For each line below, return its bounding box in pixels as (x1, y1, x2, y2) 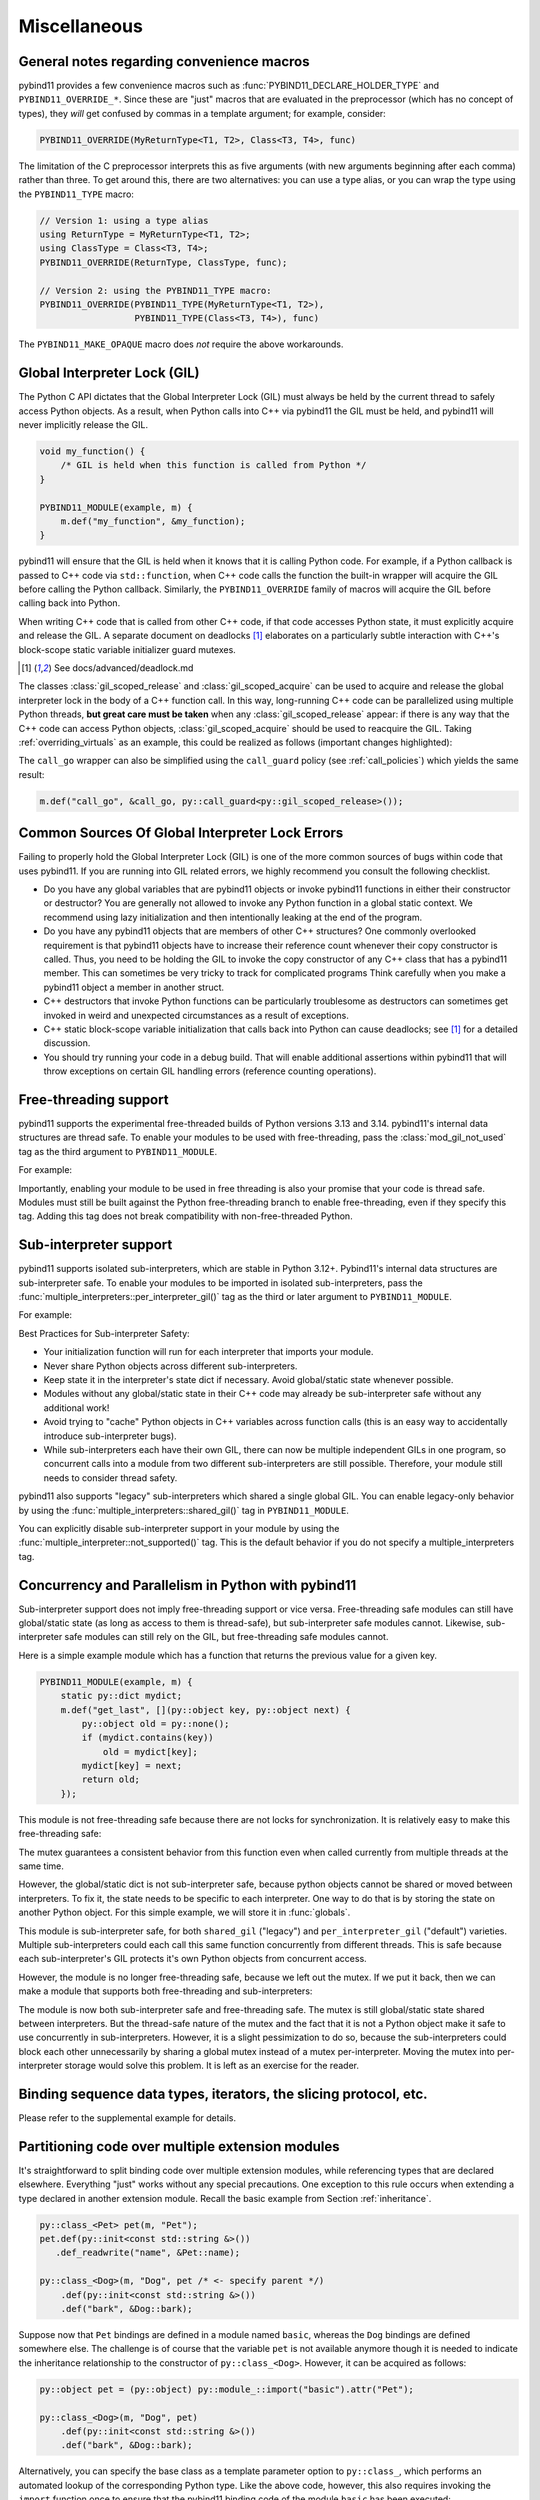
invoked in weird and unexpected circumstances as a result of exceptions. (43, 1009, 349, 1021)
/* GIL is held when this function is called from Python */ (60, 460, 367, 471)
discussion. (43, 1037, 91, 1049)
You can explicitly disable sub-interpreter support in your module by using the (18, 1522, 340, 1534)
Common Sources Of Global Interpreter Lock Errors (18, 825, 344, 842)
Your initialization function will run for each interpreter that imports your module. (43, 1346, 374, 1358)
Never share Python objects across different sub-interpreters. (43, 1360, 298, 1372)
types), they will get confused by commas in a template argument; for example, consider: (18, 107, 387, 119)
